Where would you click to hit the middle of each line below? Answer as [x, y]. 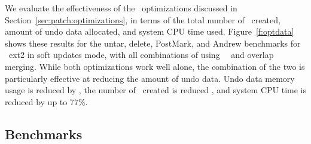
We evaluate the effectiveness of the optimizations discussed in [121, 8]
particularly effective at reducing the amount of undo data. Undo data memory [150, 78]
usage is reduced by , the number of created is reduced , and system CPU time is [155, 90]
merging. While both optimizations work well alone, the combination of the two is [155, 66]
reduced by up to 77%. [46, 101]
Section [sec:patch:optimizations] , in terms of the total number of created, [143, 19]
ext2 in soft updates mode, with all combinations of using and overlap [141, 55]
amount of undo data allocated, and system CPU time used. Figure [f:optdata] [150, 31]
